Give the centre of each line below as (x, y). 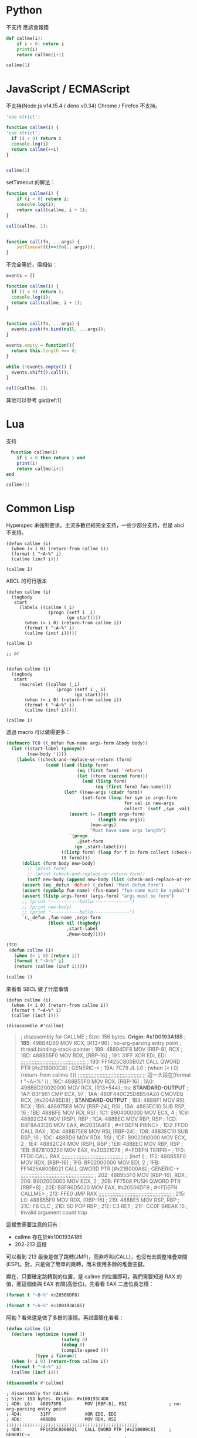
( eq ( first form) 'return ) (110, 770)
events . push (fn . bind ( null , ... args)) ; (59, 329)
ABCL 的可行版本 (26, 581)
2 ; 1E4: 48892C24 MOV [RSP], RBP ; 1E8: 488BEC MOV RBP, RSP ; (102, 1144)
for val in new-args (149, 803)
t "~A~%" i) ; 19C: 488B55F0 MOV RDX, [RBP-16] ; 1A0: (87, 1081)
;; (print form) (47, 869)
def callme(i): (25, 38)
